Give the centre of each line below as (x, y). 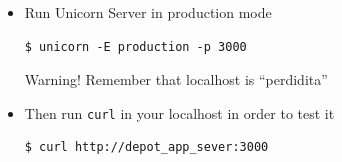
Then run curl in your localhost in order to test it (179, 112)
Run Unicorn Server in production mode (148, 12)
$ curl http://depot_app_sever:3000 (146, 147)
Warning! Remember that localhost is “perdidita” (176, 79)
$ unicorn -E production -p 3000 (135, 46)
